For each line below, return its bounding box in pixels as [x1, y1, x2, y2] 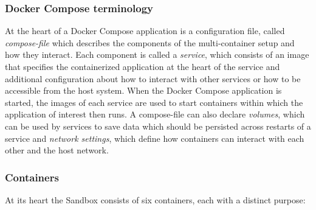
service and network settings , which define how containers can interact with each [5, 131, 304, 144]
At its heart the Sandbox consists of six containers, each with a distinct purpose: [5, 193, 306, 206]
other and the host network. [5, 144, 109, 156]
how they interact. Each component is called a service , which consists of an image [5, 48, 309, 61]
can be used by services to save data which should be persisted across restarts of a [5, 119, 311, 132]
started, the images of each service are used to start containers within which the [5, 96, 303, 108]
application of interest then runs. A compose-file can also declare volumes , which [5, 108, 305, 121]
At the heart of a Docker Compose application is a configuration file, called [5, 24, 285, 37]
